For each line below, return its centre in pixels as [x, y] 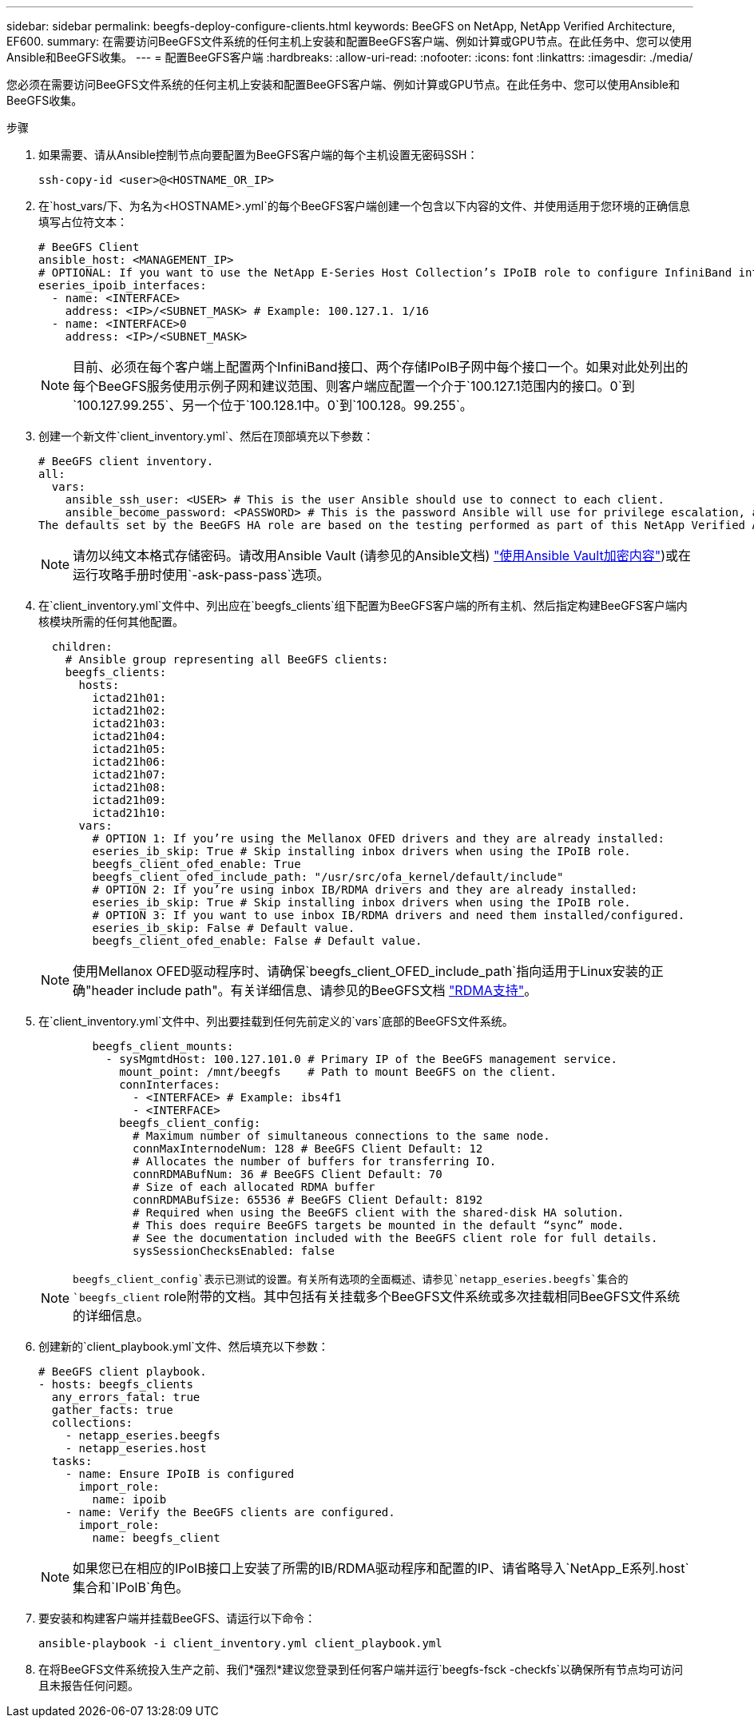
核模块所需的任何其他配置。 [111, 621]
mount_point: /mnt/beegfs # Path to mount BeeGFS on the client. [338, 1072]
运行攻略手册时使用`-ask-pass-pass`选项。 [201, 575]
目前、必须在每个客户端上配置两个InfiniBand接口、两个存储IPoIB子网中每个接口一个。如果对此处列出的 [381, 367]
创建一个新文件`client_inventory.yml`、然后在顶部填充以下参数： [206, 436]
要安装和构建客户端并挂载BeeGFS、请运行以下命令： [177, 1618]
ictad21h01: [129, 698]
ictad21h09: [129, 800]
